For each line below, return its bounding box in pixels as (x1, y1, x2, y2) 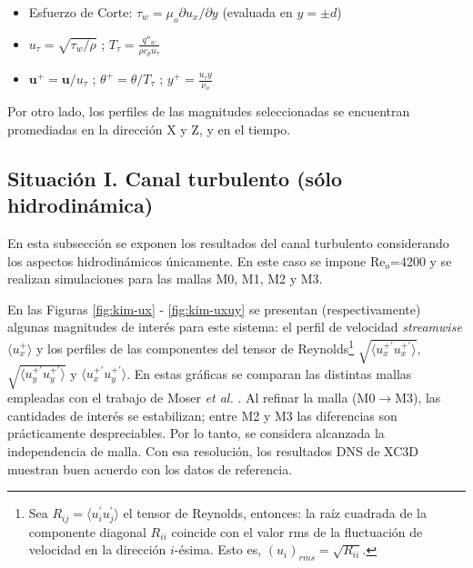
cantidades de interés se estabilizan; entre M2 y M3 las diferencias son (7, 405, 398, 424)
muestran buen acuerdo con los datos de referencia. (7, 459, 293, 478)
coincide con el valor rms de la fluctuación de (171, 522, 423, 541)
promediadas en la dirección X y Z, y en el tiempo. (7, 119, 291, 138)
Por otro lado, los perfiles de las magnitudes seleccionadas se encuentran (7, 102, 410, 121)
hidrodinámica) (7, 191, 154, 219)
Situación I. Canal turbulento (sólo (7, 164, 343, 192)
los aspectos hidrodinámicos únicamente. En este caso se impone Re (7, 251, 386, 270)
